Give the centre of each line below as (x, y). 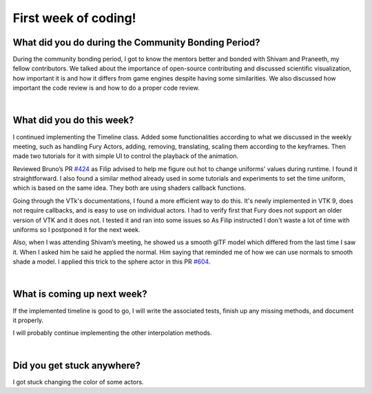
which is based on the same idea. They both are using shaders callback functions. (130, 188)
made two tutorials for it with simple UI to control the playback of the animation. (126, 156)
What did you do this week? (73, 120)
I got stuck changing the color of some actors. (78, 382)
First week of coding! (75, 18)
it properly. (28, 320)
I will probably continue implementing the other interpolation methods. (113, 333)
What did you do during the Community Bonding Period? (136, 42)
